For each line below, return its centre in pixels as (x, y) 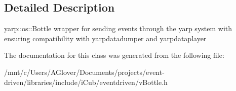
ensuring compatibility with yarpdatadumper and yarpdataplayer (105, 38)
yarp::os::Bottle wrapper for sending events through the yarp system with (118, 28)
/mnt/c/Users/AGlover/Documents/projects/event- (84, 72)
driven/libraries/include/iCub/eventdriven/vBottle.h (86, 82)
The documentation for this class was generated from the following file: (114, 55)
